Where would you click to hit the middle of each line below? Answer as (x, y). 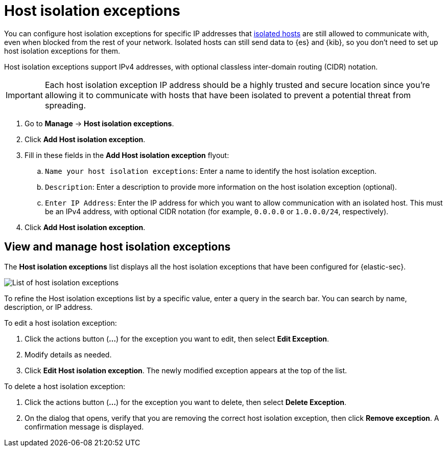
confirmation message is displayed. (84, 426)
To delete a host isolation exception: (65, 386)
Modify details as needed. (68, 354)
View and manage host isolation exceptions (117, 247)
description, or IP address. (49, 307)
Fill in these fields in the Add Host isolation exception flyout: (127, 155)
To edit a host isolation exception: (61, 323)
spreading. (65, 105)
